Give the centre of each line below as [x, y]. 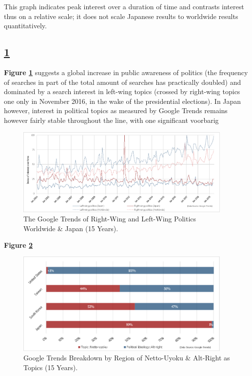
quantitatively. [25, 26]
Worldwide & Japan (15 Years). [71, 228]
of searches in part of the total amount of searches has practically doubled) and [123, 82]
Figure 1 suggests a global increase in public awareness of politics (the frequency [126, 72]
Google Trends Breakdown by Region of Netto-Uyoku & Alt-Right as [127, 358]
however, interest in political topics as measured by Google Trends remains [116, 110]
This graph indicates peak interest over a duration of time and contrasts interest [124, 6]
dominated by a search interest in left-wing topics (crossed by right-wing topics [122, 91]
